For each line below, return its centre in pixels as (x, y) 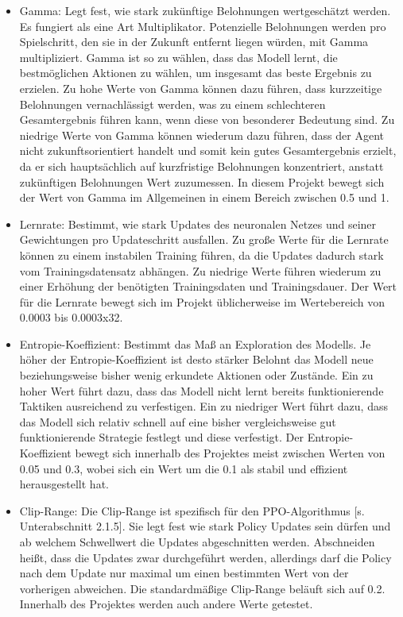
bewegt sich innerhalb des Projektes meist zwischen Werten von (230, 453)
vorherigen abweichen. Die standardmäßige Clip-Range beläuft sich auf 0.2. (202, 588)
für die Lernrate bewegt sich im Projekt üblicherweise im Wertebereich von (202, 301)
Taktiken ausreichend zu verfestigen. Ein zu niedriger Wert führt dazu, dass (203, 406)
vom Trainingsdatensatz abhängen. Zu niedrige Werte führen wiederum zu (200, 270)
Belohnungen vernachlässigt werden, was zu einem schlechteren (172, 104)
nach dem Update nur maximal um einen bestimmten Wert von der (184, 573)
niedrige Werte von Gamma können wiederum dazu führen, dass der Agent (201, 135)
